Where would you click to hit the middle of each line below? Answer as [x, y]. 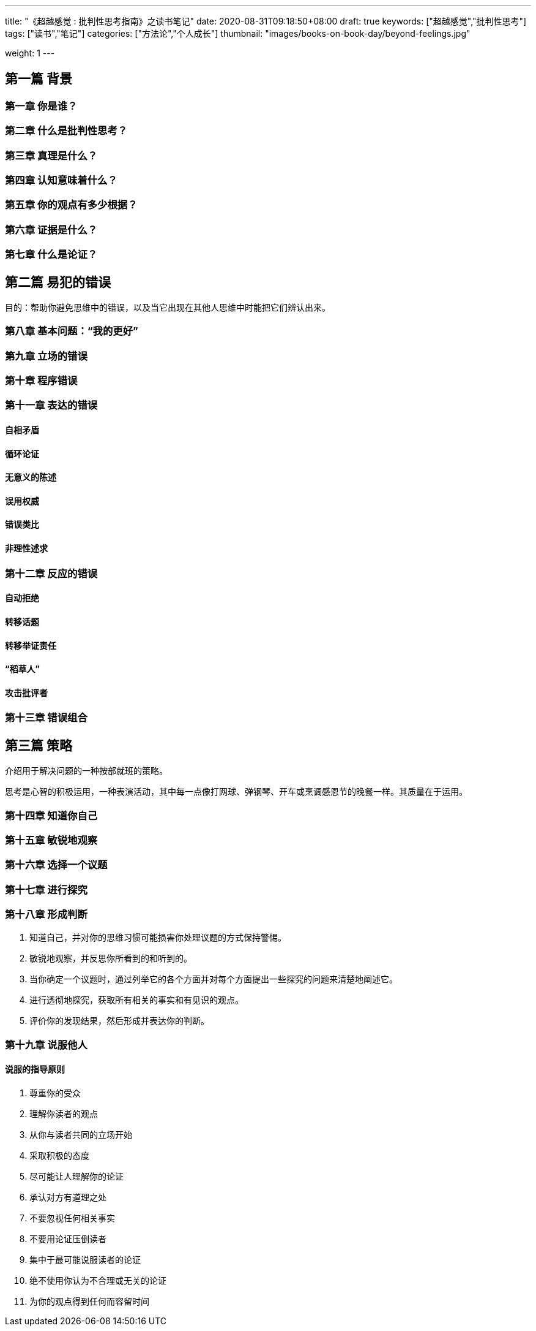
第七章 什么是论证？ [51, 255]
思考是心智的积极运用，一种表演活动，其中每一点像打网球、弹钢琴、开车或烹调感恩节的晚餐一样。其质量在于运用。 [236, 792]
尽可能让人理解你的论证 [76, 1177]
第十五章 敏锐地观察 [51, 840]
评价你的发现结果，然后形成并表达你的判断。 [119, 1021]
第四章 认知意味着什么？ [61, 180]
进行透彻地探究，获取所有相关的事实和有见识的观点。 [136, 1000]
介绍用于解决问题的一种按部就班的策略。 [86, 771]
